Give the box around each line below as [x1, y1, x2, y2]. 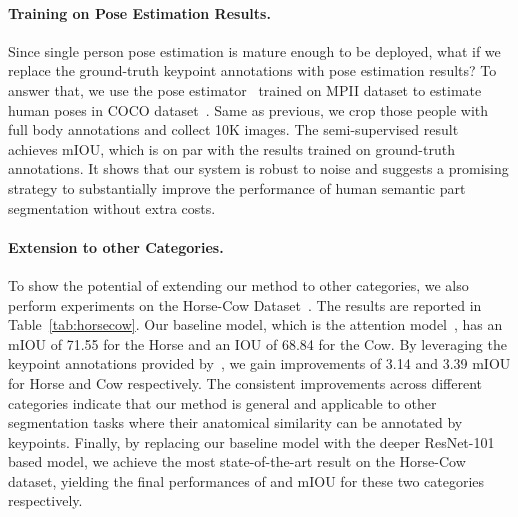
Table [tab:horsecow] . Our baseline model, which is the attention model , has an [8, 314, 503, 335]
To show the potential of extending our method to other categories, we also [8, 274, 469, 295]
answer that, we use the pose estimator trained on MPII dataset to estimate [8, 79, 482, 100]
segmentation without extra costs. [8, 197, 216, 218]
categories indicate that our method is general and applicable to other [8, 392, 437, 413]
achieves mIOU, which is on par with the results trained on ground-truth [8, 138, 455, 159]
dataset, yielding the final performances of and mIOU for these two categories [8, 470, 485, 491]
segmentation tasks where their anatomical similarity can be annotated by [8, 412, 463, 433]
